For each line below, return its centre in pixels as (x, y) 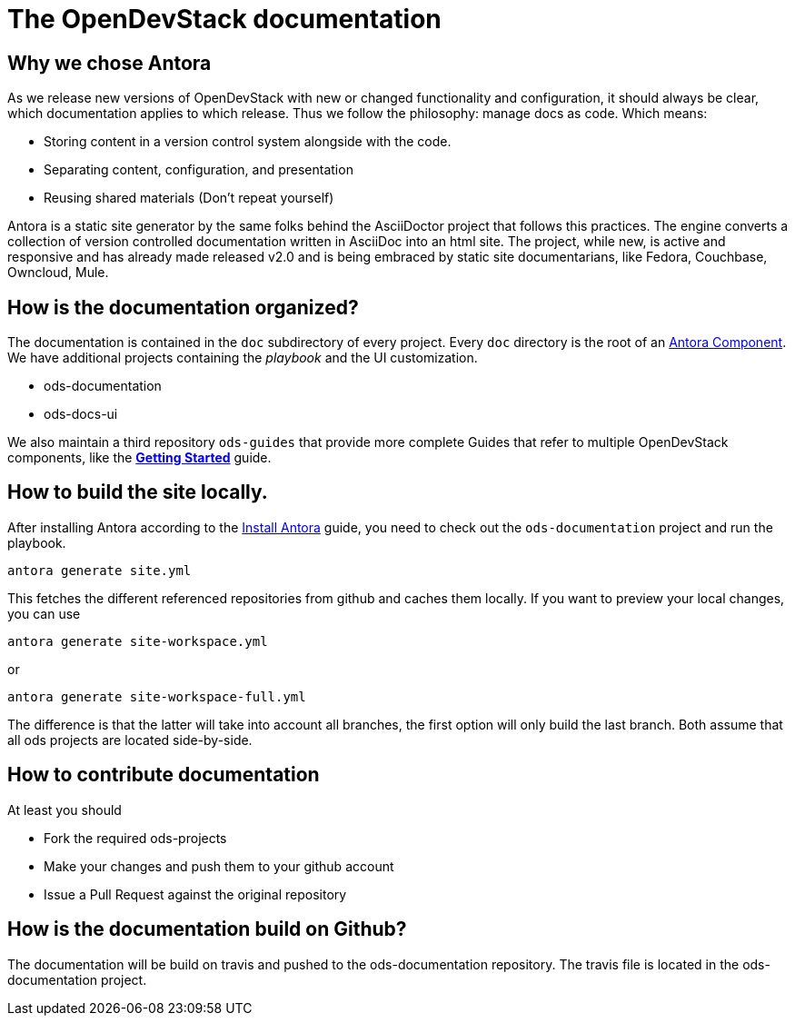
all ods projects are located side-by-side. (130, 740)
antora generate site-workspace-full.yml (157, 696)
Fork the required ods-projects (135, 838)
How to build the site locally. (138, 492)
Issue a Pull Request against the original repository (195, 894)
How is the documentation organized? (183, 307)
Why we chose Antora (109, 63)
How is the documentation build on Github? (207, 929)
